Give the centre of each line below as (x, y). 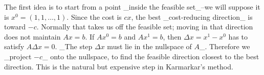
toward (15, 27)
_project (18, 56)
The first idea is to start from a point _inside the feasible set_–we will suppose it (132, 7)
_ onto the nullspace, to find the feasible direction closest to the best (151, 56)
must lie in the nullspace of (149, 46)
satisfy (14, 46)
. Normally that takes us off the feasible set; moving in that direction (145, 27)
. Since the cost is (94, 16)
